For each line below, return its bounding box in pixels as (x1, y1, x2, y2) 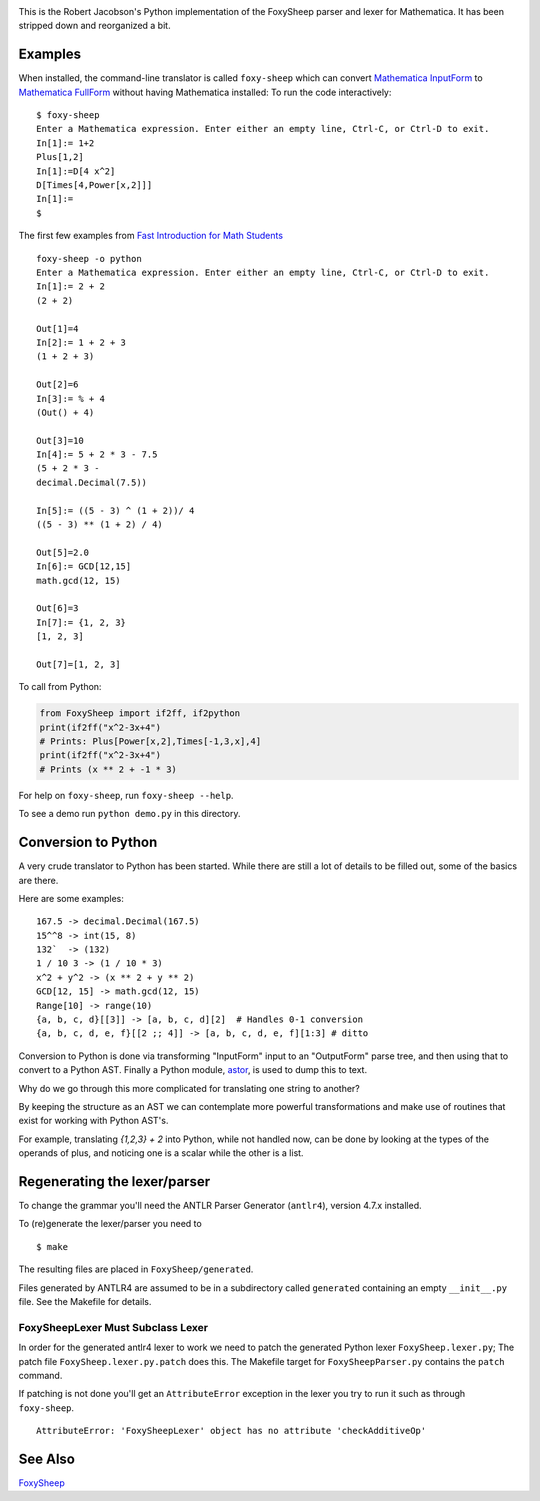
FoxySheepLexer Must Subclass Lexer (18, 1320, 209, 1334)
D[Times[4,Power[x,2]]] (36, 180, 153, 191)
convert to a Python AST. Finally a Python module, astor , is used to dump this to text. (18, 1064, 368, 1076)
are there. (18, 874, 59, 886)
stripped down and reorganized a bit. (18, 20, 171, 32)
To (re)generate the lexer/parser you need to (18, 1218, 202, 1230)
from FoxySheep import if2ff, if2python (39, 708, 240, 719)
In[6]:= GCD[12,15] (36, 561, 132, 572)
